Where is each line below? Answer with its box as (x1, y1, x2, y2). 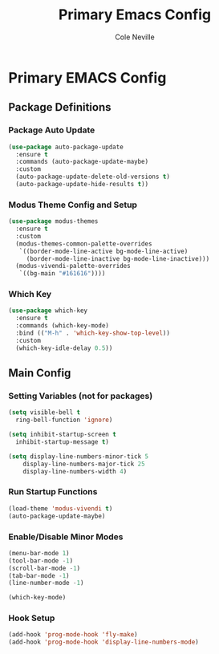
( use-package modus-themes (8, 217, 99, 225)
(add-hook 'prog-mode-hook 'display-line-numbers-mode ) (8, 638, 199, 647)
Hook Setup (8, 612, 55, 624)
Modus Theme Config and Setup (8, 199, 138, 210)
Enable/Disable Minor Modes (8, 531, 124, 542)
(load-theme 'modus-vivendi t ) (8, 504, 113, 513)
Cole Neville (115, 32, 155, 42)
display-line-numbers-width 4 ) (22, 467, 128, 475)
